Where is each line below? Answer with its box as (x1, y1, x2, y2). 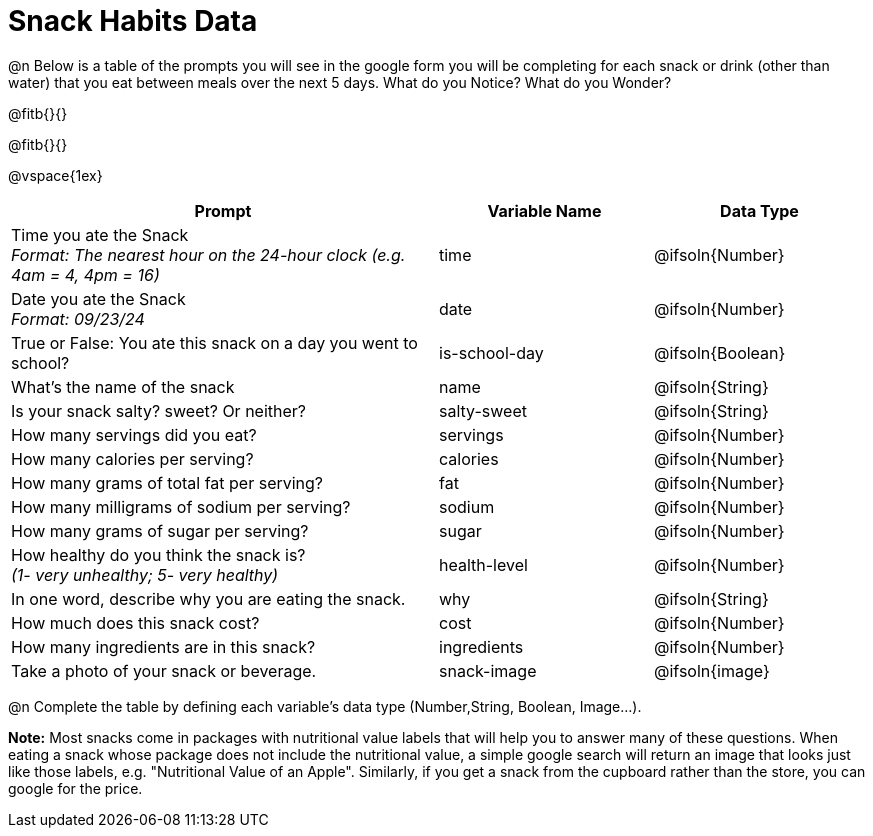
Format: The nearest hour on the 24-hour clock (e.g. (11, 244, 406, 265)
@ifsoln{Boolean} (654, 342, 786, 363)
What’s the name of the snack (11, 376, 235, 397)
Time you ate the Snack (11, 224, 189, 245)
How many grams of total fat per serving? (11, 472, 324, 493)
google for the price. (8, 779, 143, 797)
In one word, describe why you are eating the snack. (11, 588, 406, 609)
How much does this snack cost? (11, 612, 260, 633)
